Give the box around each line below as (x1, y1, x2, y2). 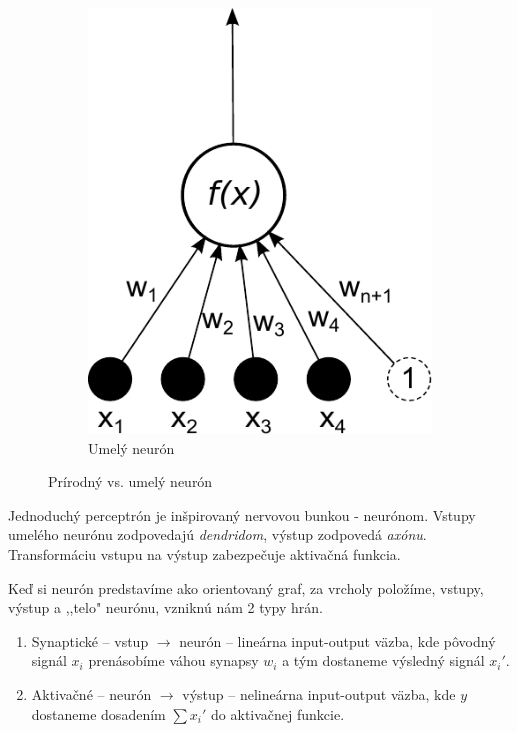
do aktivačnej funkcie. (211, 703, 345, 724)
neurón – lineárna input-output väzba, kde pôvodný (179, 630, 496, 651)
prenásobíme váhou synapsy (88, 650, 259, 671)
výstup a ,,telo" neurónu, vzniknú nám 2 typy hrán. (8, 597, 323, 618)
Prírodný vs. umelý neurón (48, 471, 213, 492)
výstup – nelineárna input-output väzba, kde (182, 683, 456, 704)
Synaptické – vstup (31, 630, 149, 651)
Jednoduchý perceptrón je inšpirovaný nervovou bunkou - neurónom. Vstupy (8, 504, 476, 525)
